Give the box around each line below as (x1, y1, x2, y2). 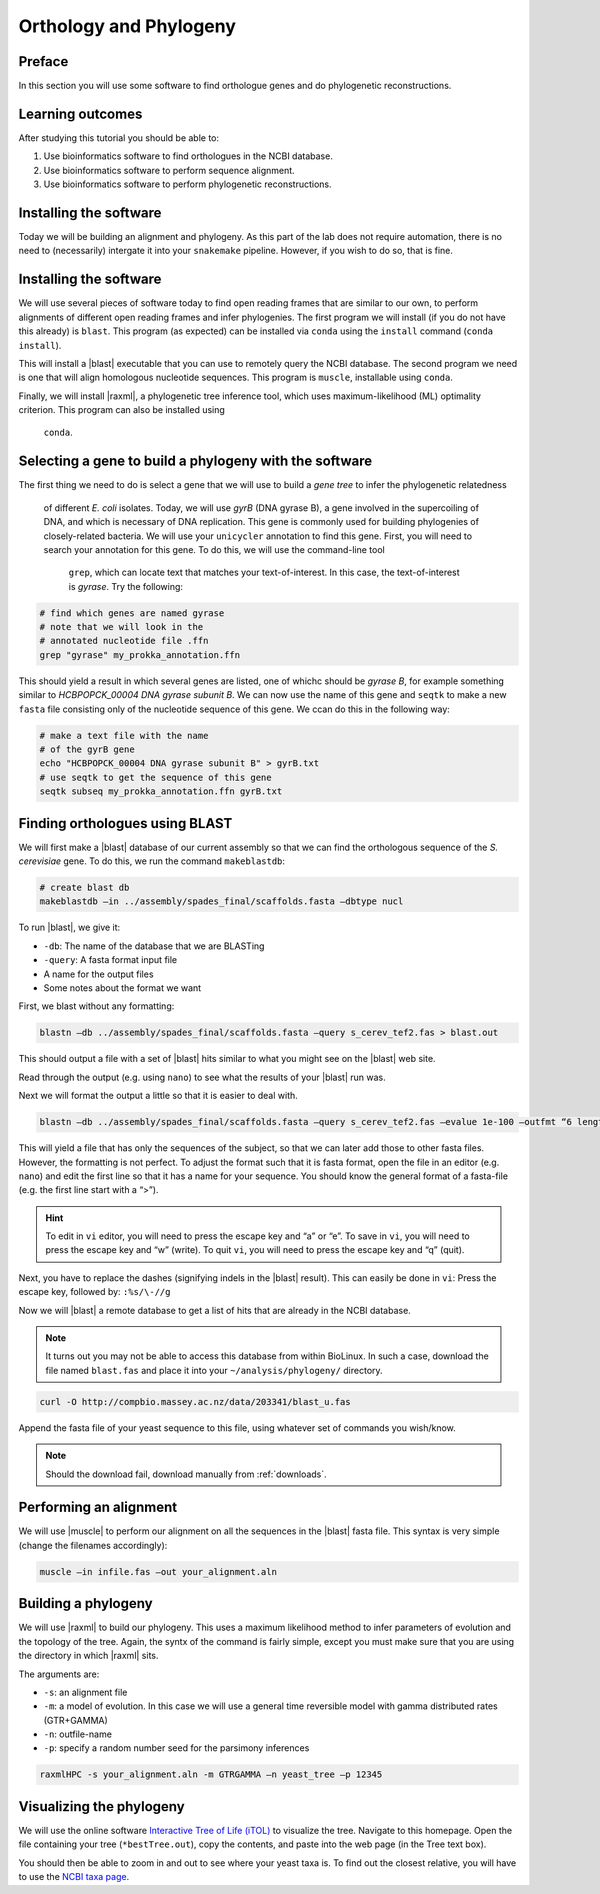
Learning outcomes (18, 105, 143, 122)
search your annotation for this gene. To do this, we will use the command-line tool (43, 543, 385, 555)
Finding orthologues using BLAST (18, 815, 233, 832)
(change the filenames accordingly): (18, 1539, 168, 1551)
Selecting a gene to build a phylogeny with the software (18, 453, 373, 470)
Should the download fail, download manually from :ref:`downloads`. (45, 1468, 327, 1480)
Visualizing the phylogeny (18, 1798, 185, 1815)
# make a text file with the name (39, 730, 209, 741)
